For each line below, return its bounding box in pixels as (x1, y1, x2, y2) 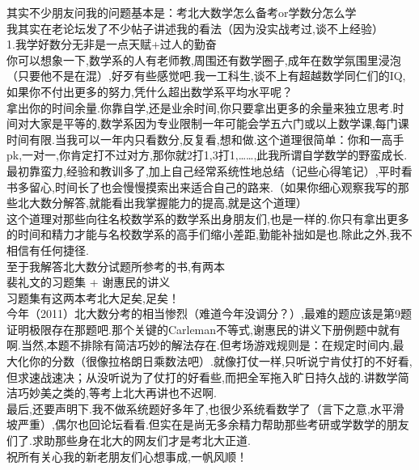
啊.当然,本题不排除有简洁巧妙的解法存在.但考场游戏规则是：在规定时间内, (6, 337, 393, 354)
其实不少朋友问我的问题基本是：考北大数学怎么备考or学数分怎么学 (6, 4, 357, 20)
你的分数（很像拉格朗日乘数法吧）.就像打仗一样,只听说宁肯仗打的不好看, (28, 353, 413, 370)
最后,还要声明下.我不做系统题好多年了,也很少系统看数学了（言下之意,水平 (6, 400, 393, 417)
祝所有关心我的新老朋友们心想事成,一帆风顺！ (6, 447, 248, 464)
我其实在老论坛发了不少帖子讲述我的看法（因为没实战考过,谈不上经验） (6, 19, 383, 36)
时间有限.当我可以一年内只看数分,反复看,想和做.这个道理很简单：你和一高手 (6, 130, 404, 147)
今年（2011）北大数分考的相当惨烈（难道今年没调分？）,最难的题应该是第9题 (6, 305, 412, 322)
